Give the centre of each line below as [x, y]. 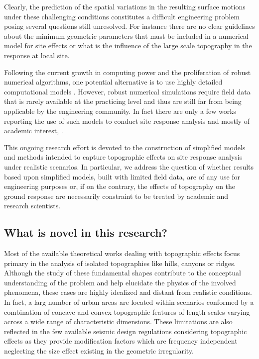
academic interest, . [34, 131]
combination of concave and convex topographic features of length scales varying [127, 312]
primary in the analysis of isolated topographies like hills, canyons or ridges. [120, 263]
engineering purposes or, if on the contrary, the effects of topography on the [120, 186]
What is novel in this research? [86, 232]
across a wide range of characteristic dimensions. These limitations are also [118, 321]
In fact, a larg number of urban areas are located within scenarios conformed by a [129, 302]
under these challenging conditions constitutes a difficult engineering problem [122, 16]
